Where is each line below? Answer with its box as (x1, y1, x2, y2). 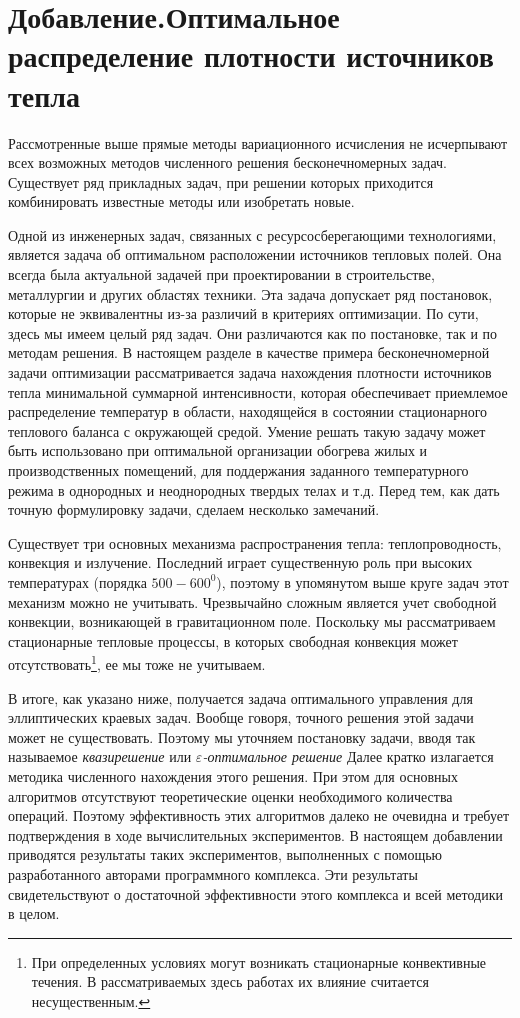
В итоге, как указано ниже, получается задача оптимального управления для (8, 687, 473, 708)
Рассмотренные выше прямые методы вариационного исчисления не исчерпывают (8, 132, 508, 153)
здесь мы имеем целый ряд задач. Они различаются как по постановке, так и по (8, 322, 498, 343)
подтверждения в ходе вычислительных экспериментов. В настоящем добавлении (8, 824, 503, 845)
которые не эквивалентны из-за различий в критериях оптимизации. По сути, (8, 303, 479, 324)
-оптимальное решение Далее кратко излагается (202, 746, 494, 767)
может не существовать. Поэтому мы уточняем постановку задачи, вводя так (8, 726, 476, 747)
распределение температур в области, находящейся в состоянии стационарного (8, 401, 488, 422)
